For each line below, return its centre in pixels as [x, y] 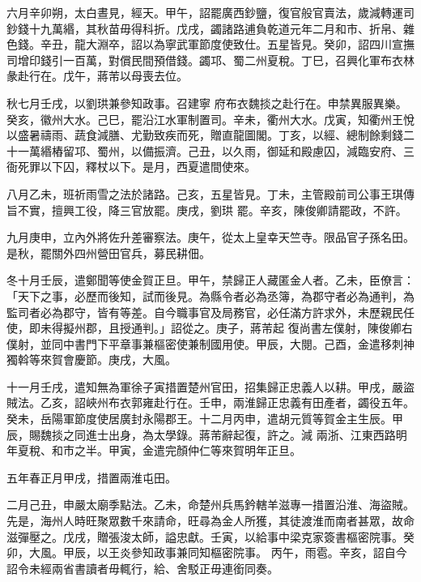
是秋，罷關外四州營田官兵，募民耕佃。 [108, 252]
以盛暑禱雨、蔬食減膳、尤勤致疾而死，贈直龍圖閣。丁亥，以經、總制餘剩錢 [205, 135]
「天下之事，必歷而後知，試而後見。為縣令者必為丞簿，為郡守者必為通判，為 [210, 295]
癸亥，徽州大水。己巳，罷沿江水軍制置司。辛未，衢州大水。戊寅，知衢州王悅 [210, 119]
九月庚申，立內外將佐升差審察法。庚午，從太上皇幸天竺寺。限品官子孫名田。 [210, 237]
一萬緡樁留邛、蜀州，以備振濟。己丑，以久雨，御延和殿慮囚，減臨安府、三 [216, 150]
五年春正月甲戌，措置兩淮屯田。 [91, 477]
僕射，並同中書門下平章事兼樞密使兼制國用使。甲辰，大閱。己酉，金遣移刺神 [210, 343]
